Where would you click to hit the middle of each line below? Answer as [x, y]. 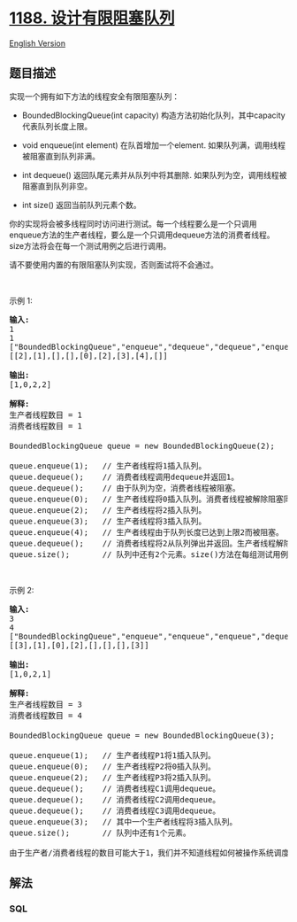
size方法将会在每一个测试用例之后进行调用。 [90, 245]
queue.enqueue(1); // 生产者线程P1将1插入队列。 [113, 755]
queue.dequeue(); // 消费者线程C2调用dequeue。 [115, 799]
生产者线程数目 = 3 [46, 704]
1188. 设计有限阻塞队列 [92, 18]
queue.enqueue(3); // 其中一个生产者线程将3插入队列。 [123, 821]
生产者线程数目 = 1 [46, 415]
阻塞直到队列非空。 [57, 186]
